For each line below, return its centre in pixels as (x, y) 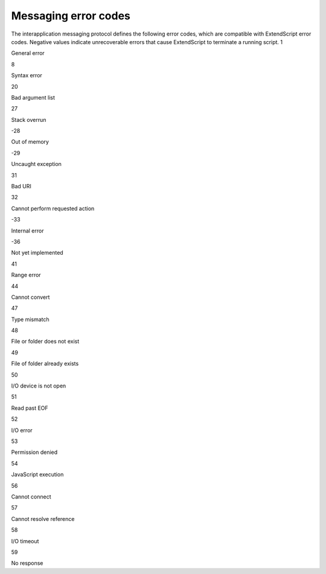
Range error (26, 275)
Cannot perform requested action (53, 208)
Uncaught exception (36, 164)
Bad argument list (33, 97)
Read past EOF (30, 408)
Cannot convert (30, 297)
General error (28, 53)
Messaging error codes (71, 16)
